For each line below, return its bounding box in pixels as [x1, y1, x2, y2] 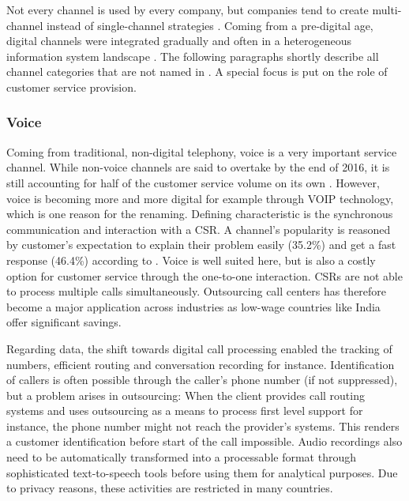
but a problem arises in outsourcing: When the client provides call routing [6, 386, 365, 403]
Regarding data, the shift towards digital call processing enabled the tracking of [6, 340, 392, 356]
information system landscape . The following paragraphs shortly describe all [6, 47, 379, 64]
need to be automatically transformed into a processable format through [6, 449, 357, 465]
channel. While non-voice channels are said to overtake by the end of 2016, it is [6, 159, 390, 175]
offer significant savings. [6, 314, 122, 330]
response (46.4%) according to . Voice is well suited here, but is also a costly [6, 251, 376, 268]
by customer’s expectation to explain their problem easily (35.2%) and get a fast [6, 236, 396, 253]
